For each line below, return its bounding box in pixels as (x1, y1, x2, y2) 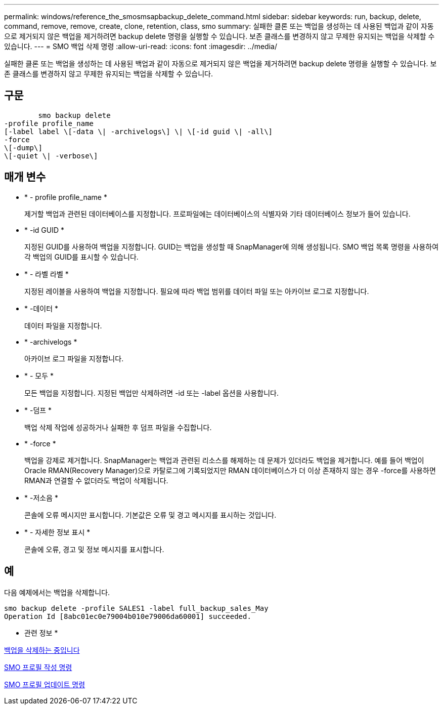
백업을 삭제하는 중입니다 (4, 645, 80, 654)
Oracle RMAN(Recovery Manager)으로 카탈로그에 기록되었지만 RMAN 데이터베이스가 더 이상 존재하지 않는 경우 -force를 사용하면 (24, 466, 436, 475)
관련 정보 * (24, 628, 58, 637)
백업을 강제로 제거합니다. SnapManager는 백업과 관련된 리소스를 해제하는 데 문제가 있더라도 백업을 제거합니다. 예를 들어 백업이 (24, 455, 424, 465)
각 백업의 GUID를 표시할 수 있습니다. (24, 252, 139, 261)
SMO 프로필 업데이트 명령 (4, 680, 85, 689)
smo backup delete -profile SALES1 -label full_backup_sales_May (4, 604, 269, 612)
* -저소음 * (24, 493, 58, 502)
